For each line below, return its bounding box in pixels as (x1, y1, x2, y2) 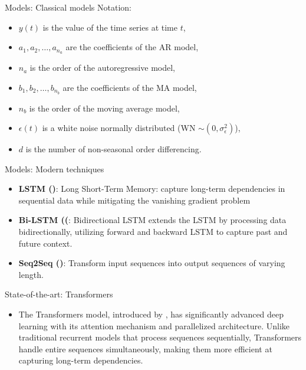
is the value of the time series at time (42, 21, 177, 33)
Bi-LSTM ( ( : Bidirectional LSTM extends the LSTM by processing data (18, 214, 287, 226)
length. (18, 268, 44, 280)
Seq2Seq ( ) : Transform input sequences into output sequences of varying (18, 257, 285, 269)
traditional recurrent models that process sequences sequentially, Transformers (18, 331, 302, 343)
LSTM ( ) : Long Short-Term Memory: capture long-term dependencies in (18, 182, 285, 195)
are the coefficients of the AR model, (65, 41, 199, 53)
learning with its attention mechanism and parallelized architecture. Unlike (18, 319, 290, 332)
